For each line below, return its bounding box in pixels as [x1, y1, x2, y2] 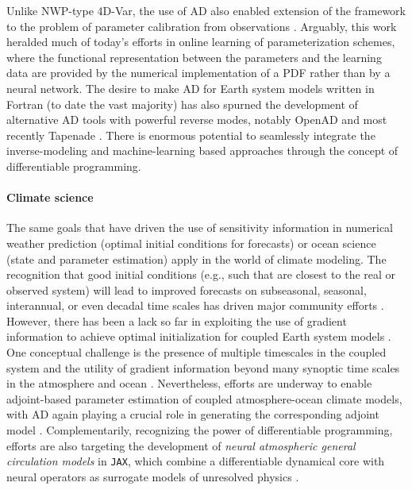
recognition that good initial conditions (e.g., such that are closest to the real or [6, 266, 396, 283]
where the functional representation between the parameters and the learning [6, 48, 382, 65]
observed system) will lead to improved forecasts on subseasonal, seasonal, [6, 281, 367, 298]
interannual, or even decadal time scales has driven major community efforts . [6, 297, 384, 314]
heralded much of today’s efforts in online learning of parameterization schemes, [6, 33, 395, 50]
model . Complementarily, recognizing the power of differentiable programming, [6, 422, 393, 438]
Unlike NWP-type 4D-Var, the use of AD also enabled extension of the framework [6, 2, 406, 18]
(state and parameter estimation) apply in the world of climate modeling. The [6, 250, 387, 267]
